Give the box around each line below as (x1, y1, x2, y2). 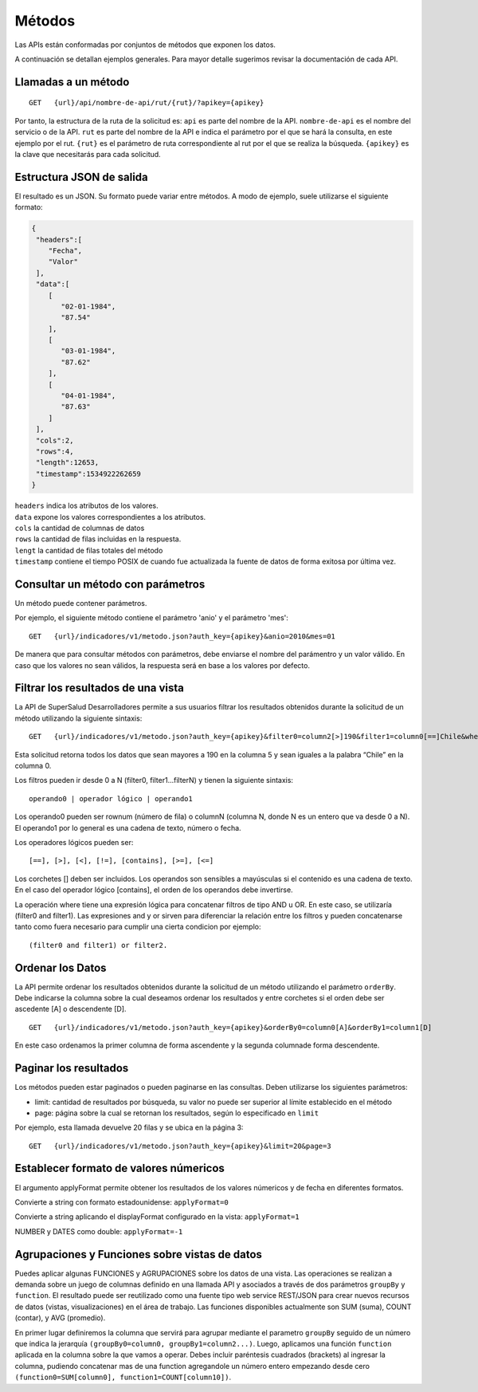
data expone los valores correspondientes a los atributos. (14, 512, 206, 521)
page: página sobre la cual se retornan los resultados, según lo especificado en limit (34, 1108, 319, 1118)
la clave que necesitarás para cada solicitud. (14, 149, 161, 159)
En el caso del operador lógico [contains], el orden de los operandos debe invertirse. (14, 885, 294, 895)
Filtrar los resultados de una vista (14, 682, 185, 695)
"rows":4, (36, 447, 74, 456)
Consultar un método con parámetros (14, 577, 206, 591)
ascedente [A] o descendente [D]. (14, 1005, 127, 1014)
